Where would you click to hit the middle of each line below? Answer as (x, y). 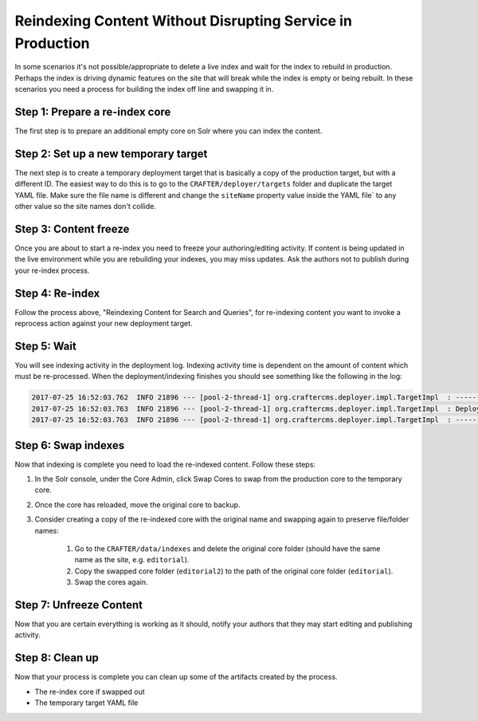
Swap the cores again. (111, 582)
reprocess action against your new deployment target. (104, 324)
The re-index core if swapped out (90, 691)
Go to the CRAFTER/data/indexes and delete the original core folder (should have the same (227, 549)
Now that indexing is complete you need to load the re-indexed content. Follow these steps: (165, 464)
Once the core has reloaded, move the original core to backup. (137, 504)
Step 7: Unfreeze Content (79, 605)
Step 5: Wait (46, 346)
